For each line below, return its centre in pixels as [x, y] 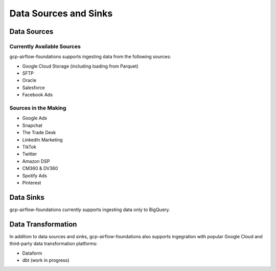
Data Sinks [27, 197]
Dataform [32, 253]
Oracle [29, 80]
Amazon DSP [36, 161]
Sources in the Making [38, 108]
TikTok [29, 147]
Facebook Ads [38, 95]
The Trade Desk [39, 133]
